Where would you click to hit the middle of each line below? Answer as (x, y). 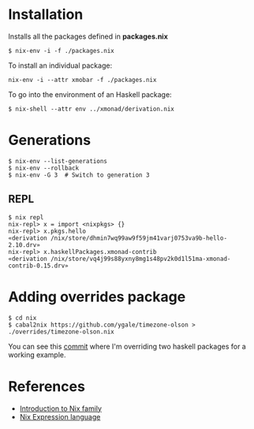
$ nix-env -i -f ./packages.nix (61, 50)
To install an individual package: (60, 65)
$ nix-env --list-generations (58, 161)
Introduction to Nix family (61, 408)
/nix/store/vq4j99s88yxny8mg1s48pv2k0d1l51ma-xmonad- (140, 259)
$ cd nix (22, 318)
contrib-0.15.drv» (38, 266)
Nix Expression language (60, 416)
